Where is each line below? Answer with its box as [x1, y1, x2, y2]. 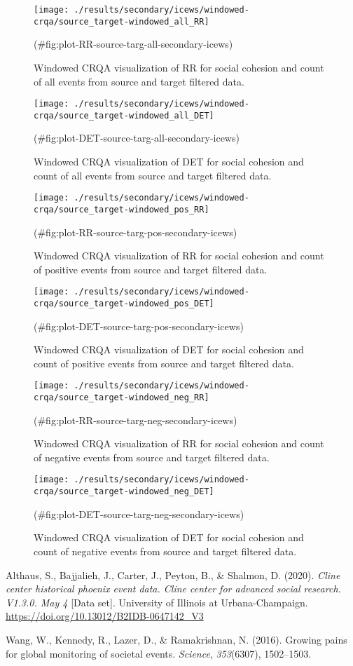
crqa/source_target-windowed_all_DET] [34, 110, 214, 121]
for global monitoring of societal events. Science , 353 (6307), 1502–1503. [6, 646, 312, 660]
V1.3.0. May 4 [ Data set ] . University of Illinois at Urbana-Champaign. [6, 594, 308, 609]
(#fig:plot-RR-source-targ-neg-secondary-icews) [34, 412, 237, 427]
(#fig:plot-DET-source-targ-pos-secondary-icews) [34, 318, 244, 333]
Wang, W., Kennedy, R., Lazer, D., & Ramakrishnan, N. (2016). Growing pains [6, 632, 347, 646]
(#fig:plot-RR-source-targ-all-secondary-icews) [34, 36, 233, 51]
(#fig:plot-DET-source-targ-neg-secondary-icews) [34, 506, 244, 521]
